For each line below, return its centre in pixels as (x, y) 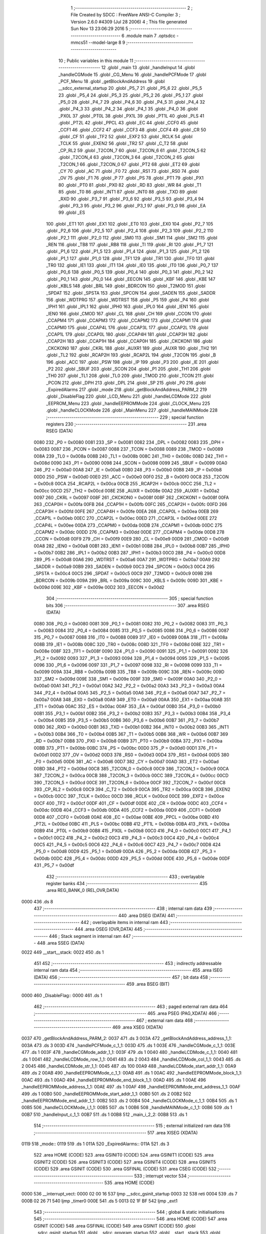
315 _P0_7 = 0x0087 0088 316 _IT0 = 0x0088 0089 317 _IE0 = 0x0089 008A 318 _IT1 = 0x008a (131, 637)
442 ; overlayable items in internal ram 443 (124, 922)
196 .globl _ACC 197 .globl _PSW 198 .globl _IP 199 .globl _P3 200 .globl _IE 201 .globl (132, 362)
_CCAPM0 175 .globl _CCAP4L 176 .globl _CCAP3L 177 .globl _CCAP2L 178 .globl (127, 327)
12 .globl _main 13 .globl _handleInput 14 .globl (148, 68)
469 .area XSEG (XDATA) (138, 1027)
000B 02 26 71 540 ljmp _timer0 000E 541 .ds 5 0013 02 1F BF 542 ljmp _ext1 (100, 1201)
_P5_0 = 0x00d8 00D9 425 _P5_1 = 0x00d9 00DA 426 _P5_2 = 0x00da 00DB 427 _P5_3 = (125, 851)
